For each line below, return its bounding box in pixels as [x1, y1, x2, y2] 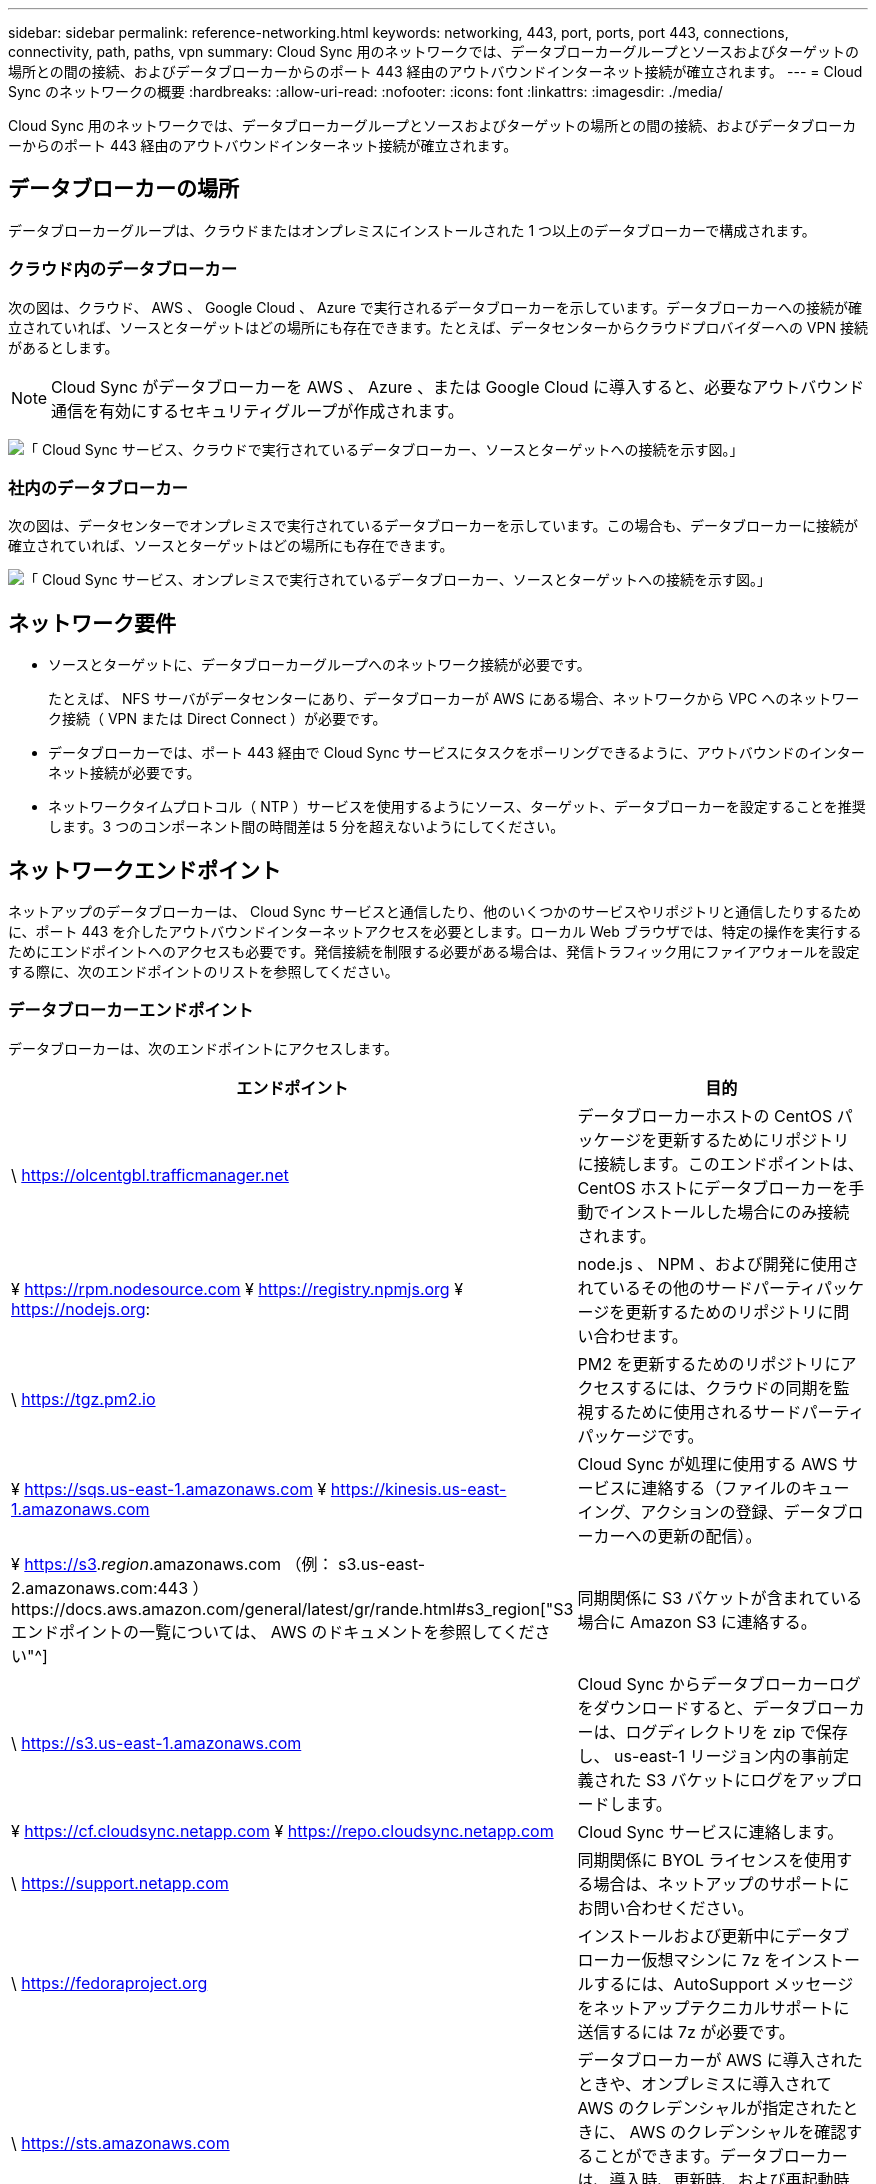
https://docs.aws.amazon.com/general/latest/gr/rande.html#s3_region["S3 [11, 1598, 574, 1619]
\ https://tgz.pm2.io [11, 1388, 156, 1409]
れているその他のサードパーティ [577, 1277, 817, 1298]
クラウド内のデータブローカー [8, 259, 238, 280]
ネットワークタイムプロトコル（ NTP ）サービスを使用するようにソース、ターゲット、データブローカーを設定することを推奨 [48, 798, 866, 816]
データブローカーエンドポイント [8, 1000, 254, 1021]
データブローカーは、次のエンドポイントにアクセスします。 [8, 1039, 398, 1057]
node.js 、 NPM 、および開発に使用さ [577, 1253, 859, 1274]
